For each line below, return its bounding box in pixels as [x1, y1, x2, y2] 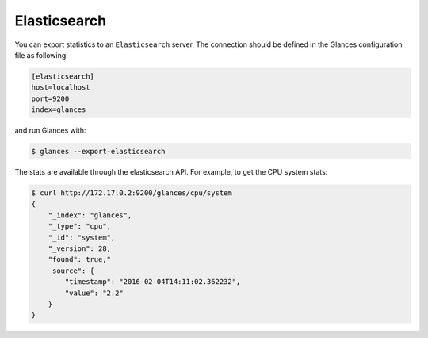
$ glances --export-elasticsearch [31, 147, 166, 156]
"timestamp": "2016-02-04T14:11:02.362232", [64, 278, 241, 286]
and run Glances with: [14, 125, 86, 135]
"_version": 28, [48, 244, 111, 253]
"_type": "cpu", [48, 222, 111, 231]
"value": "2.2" [64, 288, 124, 298]
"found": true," [48, 255, 111, 264]
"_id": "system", [48, 232, 116, 242]
